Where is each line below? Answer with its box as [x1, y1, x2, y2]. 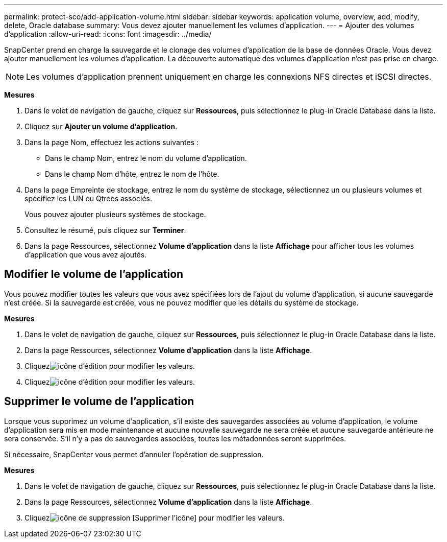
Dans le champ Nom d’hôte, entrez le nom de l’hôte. [45, 170, 219, 178]
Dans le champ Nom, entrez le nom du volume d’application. [45, 154, 247, 162]
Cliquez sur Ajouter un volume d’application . [24, 122, 178, 131]
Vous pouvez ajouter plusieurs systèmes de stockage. [24, 210, 206, 219]
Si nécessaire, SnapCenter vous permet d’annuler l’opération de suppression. [4, 450, 264, 459]
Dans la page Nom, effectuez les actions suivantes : [24, 138, 199, 147]
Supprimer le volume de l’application [4, 395, 194, 408]
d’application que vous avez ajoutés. [24, 250, 147, 259]
